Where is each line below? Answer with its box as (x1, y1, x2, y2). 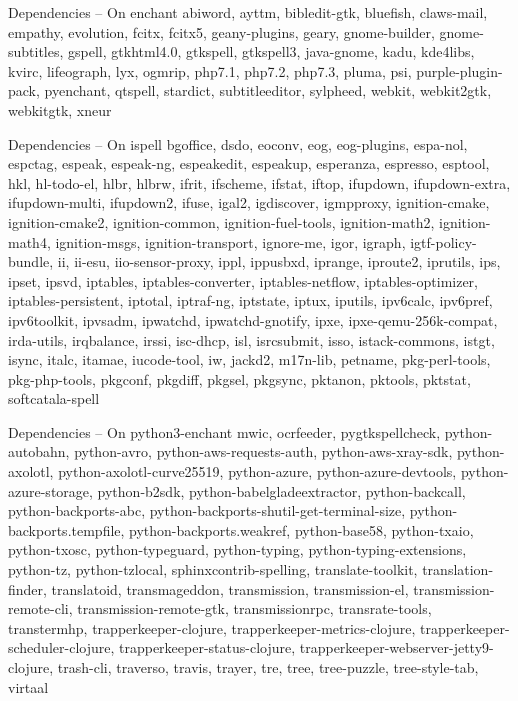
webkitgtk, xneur (8, 99, 112, 120)
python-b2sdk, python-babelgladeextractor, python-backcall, (97, 480, 466, 501)
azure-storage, (8, 480, 93, 501)
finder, (8, 578, 47, 599)
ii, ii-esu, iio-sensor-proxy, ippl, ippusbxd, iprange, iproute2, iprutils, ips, (57, 251, 501, 272)
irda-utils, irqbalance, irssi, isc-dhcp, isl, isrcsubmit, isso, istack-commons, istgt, (8, 329, 495, 350)
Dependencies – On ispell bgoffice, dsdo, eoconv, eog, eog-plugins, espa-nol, (8, 133, 468, 154)
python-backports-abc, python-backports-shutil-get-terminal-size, (8, 500, 406, 521)
